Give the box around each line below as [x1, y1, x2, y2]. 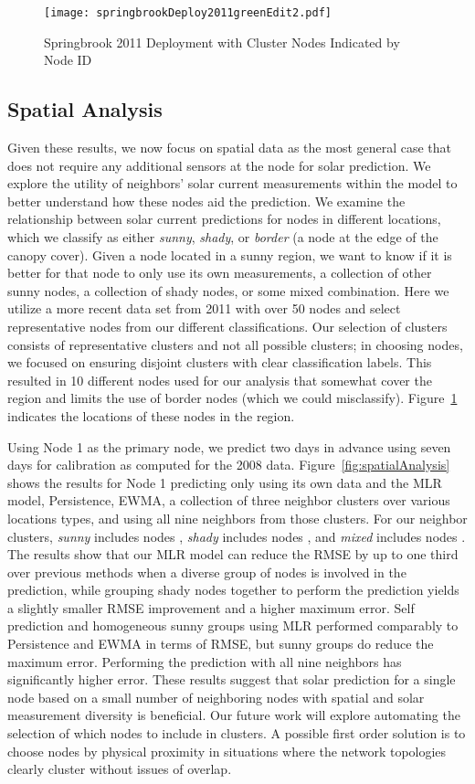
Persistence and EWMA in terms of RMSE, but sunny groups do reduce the [7, 634, 434, 653]
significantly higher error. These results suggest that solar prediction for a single [7, 670, 456, 689]
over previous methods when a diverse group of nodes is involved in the [7, 562, 406, 581]
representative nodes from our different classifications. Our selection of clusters [7, 316, 448, 335]
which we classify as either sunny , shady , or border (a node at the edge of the [7, 228, 438, 247]
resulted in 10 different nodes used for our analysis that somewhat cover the [7, 370, 432, 389]
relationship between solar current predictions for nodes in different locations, [7, 209, 441, 228]
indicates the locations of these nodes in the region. [7, 406, 295, 425]
